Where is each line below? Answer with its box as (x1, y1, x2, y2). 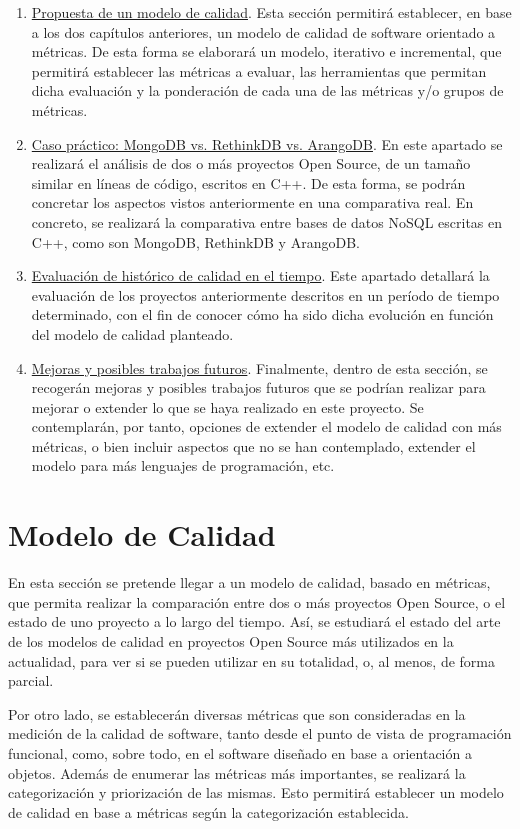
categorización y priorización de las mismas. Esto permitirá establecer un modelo (8, 782, 504, 803)
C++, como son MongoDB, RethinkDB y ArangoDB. (31, 231, 360, 252)
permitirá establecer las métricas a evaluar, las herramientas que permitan (31, 60, 487, 81)
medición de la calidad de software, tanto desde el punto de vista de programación (8, 723, 512, 744)
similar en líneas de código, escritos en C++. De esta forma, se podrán (31, 172, 466, 193)
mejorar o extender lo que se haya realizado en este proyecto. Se (31, 396, 424, 417)
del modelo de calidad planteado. (31, 323, 234, 344)
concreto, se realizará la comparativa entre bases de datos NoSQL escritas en (31, 211, 502, 232)
